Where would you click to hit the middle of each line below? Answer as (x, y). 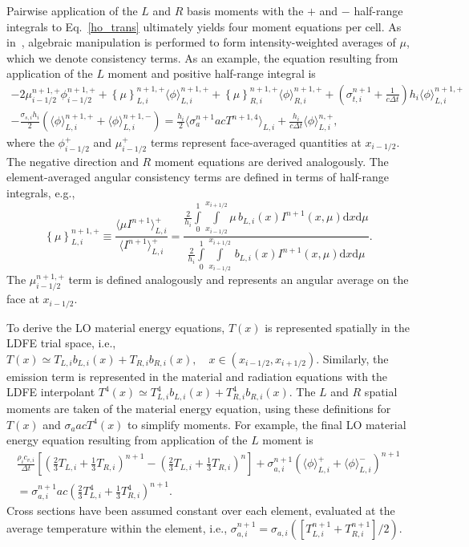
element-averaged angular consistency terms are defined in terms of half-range (198, 177)
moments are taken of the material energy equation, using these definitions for (199, 409)
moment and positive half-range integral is (212, 73)
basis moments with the (245, 10)
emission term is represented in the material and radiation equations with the (197, 376)
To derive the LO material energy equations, (116, 327)
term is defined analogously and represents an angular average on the (239, 280)
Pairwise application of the (72, 10)
